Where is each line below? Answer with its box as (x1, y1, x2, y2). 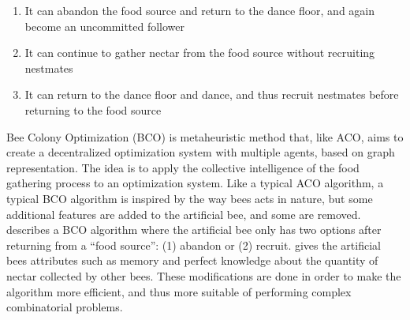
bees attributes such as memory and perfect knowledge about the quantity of (6, 252, 378, 269)
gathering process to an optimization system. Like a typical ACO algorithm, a (6, 175, 384, 191)
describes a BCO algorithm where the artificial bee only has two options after (6, 221, 382, 238)
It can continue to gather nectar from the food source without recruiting (24, 44, 375, 61)
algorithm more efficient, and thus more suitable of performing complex (6, 283, 352, 299)
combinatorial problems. (6, 299, 123, 315)
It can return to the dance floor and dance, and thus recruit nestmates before (24, 86, 399, 103)
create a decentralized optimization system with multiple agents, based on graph (6, 144, 395, 160)
